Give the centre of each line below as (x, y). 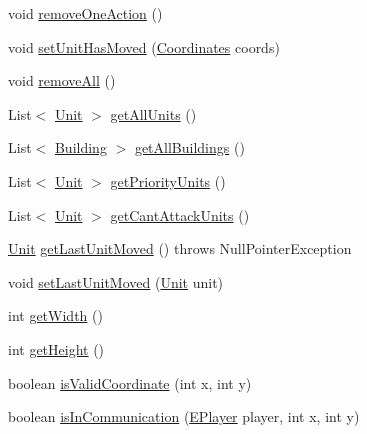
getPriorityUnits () (168, 180)
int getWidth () (55, 315)
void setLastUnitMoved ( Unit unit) (116, 281)
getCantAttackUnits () (180, 214)
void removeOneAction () (85, 13)
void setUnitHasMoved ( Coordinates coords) (144, 46)
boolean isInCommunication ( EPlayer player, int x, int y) (184, 416)
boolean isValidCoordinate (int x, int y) (130, 382)
